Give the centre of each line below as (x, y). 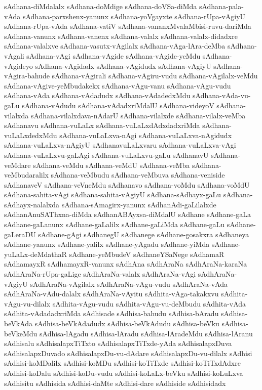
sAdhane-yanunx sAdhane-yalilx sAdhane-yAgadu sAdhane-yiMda (107, 244)
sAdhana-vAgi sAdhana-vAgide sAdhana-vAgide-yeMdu (114, 55)
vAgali (14, 55)
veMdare (17, 165)
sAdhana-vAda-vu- (222, 95)
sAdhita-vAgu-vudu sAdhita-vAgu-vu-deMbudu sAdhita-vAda (149, 303)
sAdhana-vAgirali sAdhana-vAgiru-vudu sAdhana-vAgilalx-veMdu (155, 76)
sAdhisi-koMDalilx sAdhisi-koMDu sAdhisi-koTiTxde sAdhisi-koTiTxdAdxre (122, 363)
